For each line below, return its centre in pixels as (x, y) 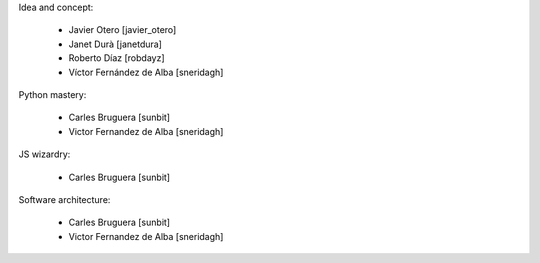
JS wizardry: (44, 154)
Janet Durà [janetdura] (115, 44)
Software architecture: (64, 199)
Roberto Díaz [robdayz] (116, 58)
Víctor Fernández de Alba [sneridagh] (146, 72)
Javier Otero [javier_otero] (122, 30)
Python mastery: (52, 94)
